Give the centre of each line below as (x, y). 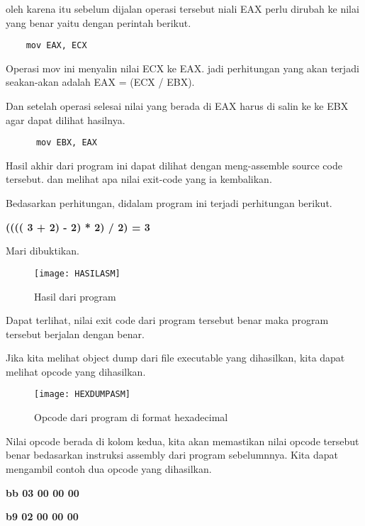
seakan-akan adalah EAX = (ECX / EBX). (100, 82)
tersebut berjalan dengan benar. (75, 334)
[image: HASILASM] (77, 273)
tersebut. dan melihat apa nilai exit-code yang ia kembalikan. (139, 179)
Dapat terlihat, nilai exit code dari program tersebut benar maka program (167, 320)
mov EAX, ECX (56, 46)
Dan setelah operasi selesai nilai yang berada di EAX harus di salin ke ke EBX (177, 106)
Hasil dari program (75, 296)
